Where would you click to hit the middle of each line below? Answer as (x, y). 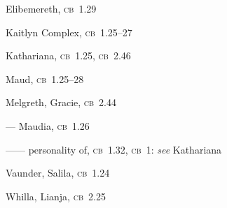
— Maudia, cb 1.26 (48, 125)
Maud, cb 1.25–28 (45, 79)
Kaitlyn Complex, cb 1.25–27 (69, 32)
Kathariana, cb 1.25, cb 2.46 (68, 55)
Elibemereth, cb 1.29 (51, 8)
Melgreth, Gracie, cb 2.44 (61, 102)
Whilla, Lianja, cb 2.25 (56, 196)
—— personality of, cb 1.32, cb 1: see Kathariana (114, 149)
